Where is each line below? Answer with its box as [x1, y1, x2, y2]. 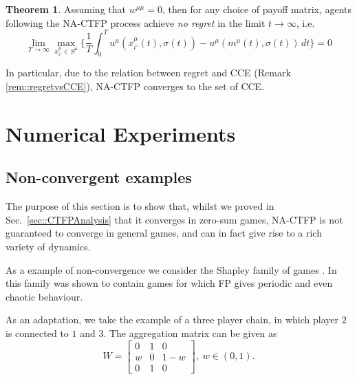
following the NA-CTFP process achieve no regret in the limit [6, 15, 266, 30]
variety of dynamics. [6, 239, 91, 254]
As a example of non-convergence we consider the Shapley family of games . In [6, 262, 337, 277]
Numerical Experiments [6, 119, 236, 147]
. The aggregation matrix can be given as [103, 326, 277, 340]
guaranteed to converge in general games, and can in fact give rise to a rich [6, 226, 322, 240]
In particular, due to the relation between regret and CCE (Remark [6, 65, 291, 80]
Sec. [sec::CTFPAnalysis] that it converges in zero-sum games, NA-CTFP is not [6, 212, 343, 226]
